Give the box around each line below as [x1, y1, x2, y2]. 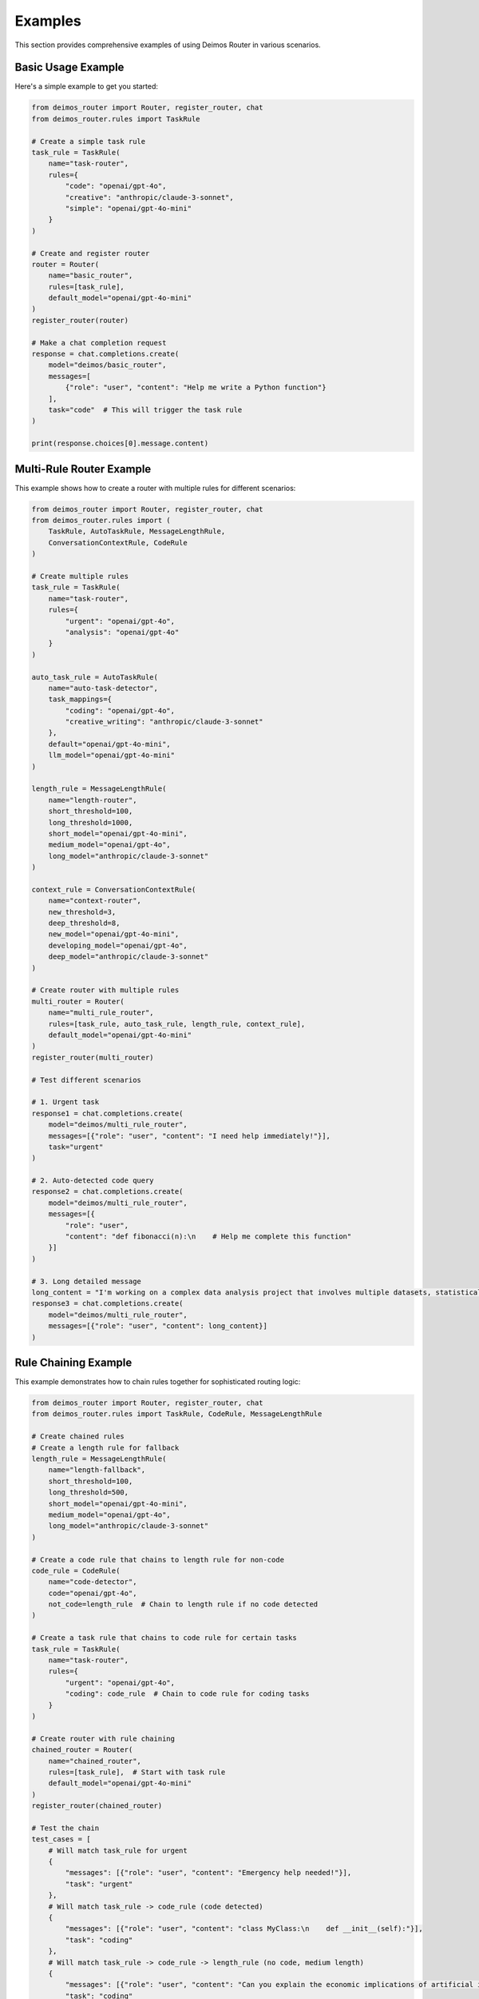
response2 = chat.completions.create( [31, 1187, 184, 1196]
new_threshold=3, [48, 908, 117, 916]
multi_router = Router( [31, 996, 125, 1006]
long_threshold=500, [48, 1488, 129, 1497]
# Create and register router [31, 249, 150, 257]
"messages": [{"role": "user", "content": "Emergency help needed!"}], [65, 1868, 352, 1877]
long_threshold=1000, [48, 818, 133, 827]
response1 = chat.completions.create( [31, 1108, 184, 1118]
